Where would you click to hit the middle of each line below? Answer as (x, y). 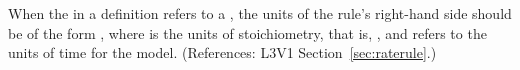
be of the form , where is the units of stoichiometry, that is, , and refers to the (247, 32)
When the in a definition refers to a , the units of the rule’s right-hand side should (260, 13)
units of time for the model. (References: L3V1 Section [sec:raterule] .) (222, 52)
